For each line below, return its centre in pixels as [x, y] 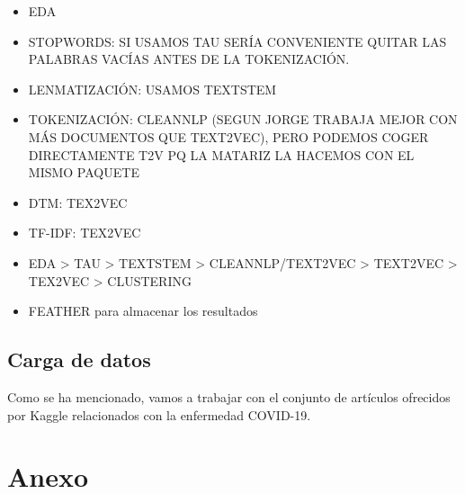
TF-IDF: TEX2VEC [85, 233]
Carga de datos [79, 359]
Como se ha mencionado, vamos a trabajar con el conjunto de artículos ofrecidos [229, 396]
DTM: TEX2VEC [78, 202]
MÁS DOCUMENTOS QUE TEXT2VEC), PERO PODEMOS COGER [228, 136]
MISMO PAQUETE [84, 172]
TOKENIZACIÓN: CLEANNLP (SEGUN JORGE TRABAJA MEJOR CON [243, 119]
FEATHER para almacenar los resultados [143, 311]
